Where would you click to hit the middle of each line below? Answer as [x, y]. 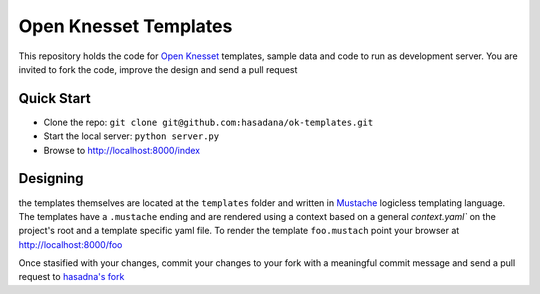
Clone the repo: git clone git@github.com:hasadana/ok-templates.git [208, 122]
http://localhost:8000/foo [70, 244]
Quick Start [54, 98]
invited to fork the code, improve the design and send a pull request [158, 69]
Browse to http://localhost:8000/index [121, 150]
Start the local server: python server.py [131, 136]
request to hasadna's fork [71, 277]
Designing [51, 178]
